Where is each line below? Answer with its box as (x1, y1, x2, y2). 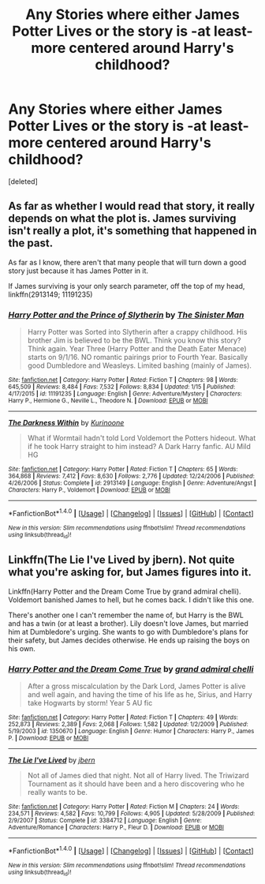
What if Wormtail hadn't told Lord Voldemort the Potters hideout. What (27, 433, 256, 443)
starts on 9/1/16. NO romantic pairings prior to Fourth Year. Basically (27, 353, 248, 362)
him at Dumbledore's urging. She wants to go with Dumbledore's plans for (8, 627, 248, 636)
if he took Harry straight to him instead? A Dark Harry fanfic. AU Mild (27, 442, 251, 451)
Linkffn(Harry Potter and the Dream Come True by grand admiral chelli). (8, 586, 242, 596)
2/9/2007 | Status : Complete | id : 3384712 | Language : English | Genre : (8, 817, 203, 825)
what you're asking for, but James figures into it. (8, 566, 252, 579)
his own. (8, 643, 35, 653)
